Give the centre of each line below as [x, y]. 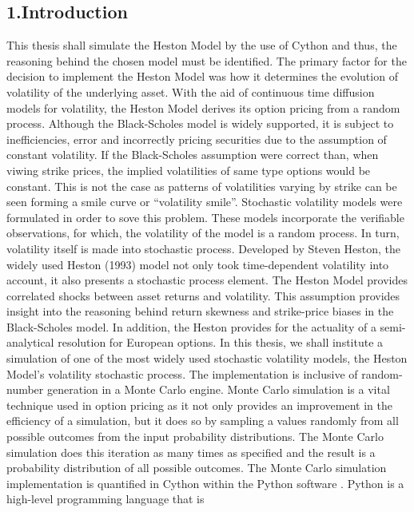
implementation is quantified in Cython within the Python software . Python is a [205, 483]
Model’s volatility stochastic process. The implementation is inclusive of [182, 373]
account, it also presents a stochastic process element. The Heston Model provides [207, 280]
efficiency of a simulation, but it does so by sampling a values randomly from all [203, 421]
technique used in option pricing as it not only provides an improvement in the [199, 405]
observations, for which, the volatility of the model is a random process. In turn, [203, 233]
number [25, 389]
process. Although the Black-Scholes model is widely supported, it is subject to [200, 123]
